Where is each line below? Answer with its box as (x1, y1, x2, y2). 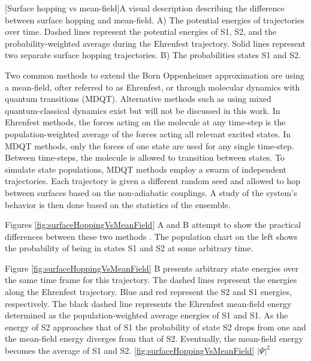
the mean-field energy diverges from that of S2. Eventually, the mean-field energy (5, 332, 303, 345)
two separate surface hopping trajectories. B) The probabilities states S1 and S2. (5, 49, 301, 61)
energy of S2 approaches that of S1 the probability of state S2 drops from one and (5, 320, 306, 333)
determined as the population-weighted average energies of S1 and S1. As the (5, 309, 288, 321)
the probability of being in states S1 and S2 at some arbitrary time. (5, 242, 253, 254)
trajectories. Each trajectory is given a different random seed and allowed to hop (5, 175, 300, 187)
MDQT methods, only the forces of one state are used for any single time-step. (5, 139, 294, 152)
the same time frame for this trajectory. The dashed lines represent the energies (5, 273, 297, 286)
